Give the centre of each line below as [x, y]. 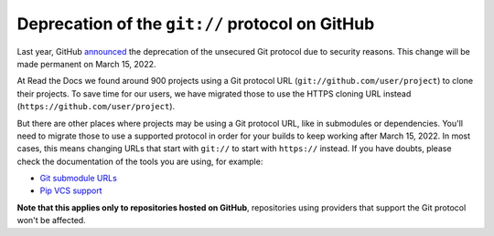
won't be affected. [51, 221]
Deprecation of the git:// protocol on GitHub [196, 24]
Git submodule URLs [79, 179]
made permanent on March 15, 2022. [86, 64]
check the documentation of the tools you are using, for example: [140, 161]
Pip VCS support [71, 190]
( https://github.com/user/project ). [96, 107]
